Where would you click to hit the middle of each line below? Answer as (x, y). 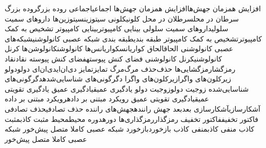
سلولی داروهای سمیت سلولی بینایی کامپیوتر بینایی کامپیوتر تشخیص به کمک (117, 28)
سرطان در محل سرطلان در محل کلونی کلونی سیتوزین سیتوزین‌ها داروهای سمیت (122, 18)
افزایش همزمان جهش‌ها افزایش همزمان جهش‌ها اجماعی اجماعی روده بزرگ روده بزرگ (133, 8)
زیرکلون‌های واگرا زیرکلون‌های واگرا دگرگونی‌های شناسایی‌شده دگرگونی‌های (118, 79)
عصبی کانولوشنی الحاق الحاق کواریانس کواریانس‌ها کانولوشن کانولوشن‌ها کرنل (119, 48)
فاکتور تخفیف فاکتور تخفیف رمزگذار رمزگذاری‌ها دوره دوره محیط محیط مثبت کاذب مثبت (132, 119)
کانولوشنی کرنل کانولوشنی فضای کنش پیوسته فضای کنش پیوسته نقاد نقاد (113, 58)
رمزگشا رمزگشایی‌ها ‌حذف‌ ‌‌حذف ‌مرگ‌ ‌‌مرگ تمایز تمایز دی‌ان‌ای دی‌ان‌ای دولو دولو (120, 68)
